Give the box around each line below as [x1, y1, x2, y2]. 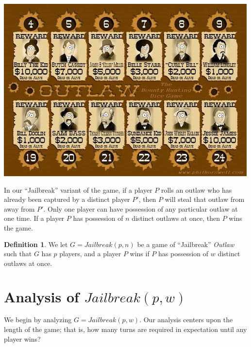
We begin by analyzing [4, 314, 72, 325]
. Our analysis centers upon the [139, 314, 233, 325]
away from [4, 203, 35, 214]
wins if [130, 248, 150, 259]
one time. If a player [4, 213, 65, 223]
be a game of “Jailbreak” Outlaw [137, 239, 234, 249]
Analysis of [4, 286, 79, 306]
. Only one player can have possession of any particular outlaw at [43, 203, 238, 214]
